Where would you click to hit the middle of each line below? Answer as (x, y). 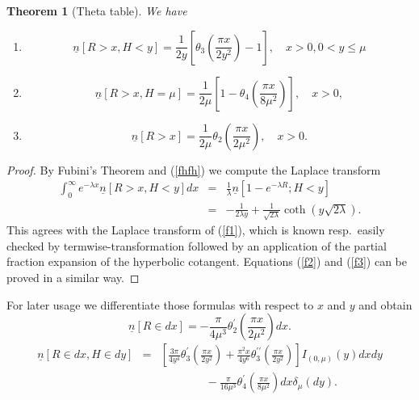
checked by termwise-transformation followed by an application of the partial (197, 245)
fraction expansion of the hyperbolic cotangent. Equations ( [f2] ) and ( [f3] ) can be (207, 261)
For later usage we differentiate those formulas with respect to (160, 304)
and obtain (385, 304)
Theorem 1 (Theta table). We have (97, 11)
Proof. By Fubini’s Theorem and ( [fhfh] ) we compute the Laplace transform (194, 169)
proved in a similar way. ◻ (73, 278)
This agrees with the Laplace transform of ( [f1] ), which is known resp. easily (196, 230)
